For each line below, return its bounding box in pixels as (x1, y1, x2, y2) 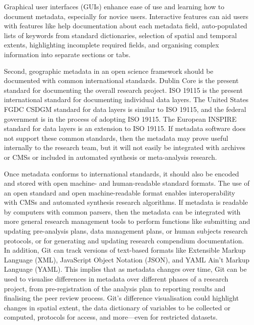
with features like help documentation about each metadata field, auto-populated (4, 21, 248, 31)
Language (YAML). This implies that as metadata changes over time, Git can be (4, 264, 247, 274)
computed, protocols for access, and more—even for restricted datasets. (4, 312, 218, 322)
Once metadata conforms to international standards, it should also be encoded (4, 168, 239, 178)
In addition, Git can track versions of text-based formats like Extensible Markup (4, 245, 246, 255)
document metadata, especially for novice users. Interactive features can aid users (4, 11, 249, 21)
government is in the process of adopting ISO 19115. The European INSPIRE (4, 113, 237, 124)
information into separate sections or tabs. (4, 49, 131, 59)
